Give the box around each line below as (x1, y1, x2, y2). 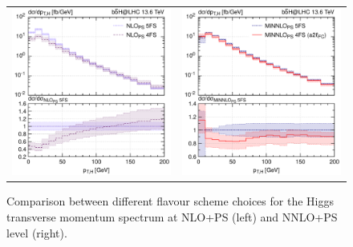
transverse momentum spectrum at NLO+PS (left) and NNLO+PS (6, 209, 338, 225)
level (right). (6, 224, 67, 241)
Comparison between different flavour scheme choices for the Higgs (6, 193, 334, 209)
